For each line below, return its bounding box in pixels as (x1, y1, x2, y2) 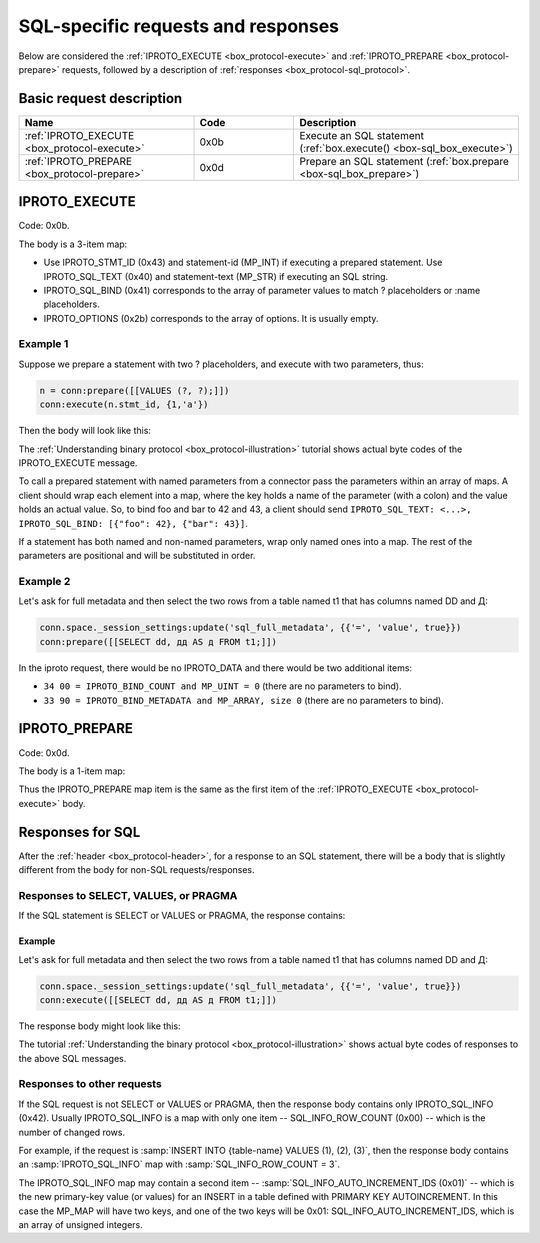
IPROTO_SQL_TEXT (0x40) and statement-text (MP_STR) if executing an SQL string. (43, 270, 389, 282)
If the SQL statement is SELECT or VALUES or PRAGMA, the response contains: (18, 910, 346, 922)
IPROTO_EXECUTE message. (18, 456, 138, 469)
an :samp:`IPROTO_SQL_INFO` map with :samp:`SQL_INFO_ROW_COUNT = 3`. (18, 1158, 340, 1170)
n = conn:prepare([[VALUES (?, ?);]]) (39, 385, 230, 396)
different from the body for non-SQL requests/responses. (18, 863, 255, 875)
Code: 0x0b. (18, 220, 70, 232)
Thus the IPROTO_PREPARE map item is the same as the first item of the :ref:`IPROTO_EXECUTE (18, 783, 414, 795)
